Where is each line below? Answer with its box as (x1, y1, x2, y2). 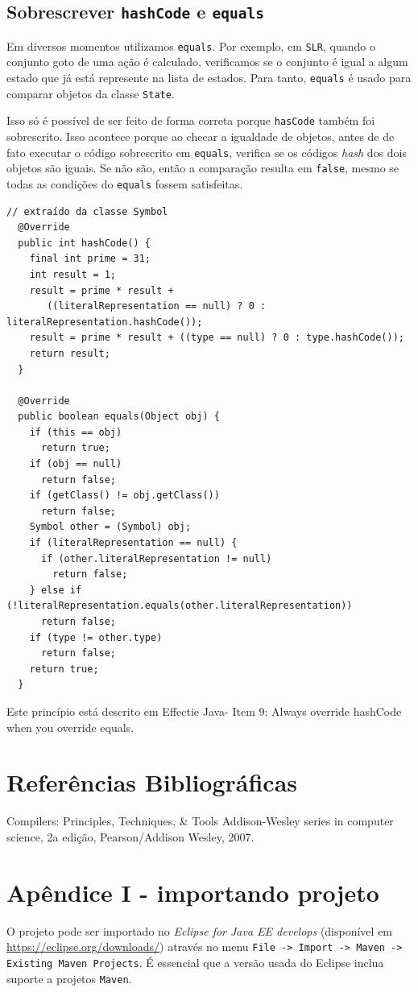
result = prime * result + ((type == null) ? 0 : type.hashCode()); (29, 332, 404, 344)
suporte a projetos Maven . (6, 969, 132, 986)
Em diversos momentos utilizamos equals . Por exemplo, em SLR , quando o (6, 37, 375, 54)
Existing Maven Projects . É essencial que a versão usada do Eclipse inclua (6, 953, 384, 970)
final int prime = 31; (29, 253, 151, 265)
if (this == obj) (29, 426, 122, 438)
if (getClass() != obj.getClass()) (29, 490, 220, 502)
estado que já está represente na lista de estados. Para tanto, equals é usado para (6, 69, 412, 86)
